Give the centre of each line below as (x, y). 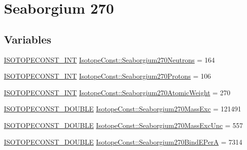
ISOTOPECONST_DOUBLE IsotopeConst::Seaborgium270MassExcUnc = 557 (123, 125)
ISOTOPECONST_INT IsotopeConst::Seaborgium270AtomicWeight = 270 (117, 92)
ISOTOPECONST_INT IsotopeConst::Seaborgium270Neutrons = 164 (110, 59)
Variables (28, 39)
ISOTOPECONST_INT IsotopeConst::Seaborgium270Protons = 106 (108, 76)
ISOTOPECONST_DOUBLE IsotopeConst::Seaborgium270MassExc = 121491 (123, 109)
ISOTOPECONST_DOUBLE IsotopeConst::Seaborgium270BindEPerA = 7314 (123, 141)
